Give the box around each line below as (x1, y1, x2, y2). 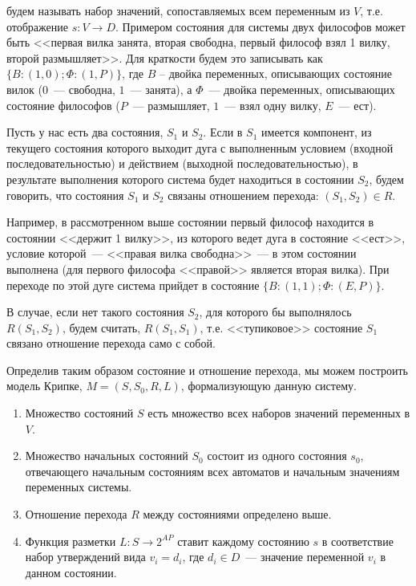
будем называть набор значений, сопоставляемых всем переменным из (6, 2, 350, 18)
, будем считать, (62, 319, 141, 336)
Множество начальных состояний (25, 447, 188, 464)
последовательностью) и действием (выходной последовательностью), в (6, 155, 358, 172)
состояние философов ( (6, 96, 120, 113)
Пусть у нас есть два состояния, (6, 124, 164, 140)
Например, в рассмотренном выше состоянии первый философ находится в (6, 214, 374, 230)
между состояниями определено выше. (143, 506, 332, 523)
